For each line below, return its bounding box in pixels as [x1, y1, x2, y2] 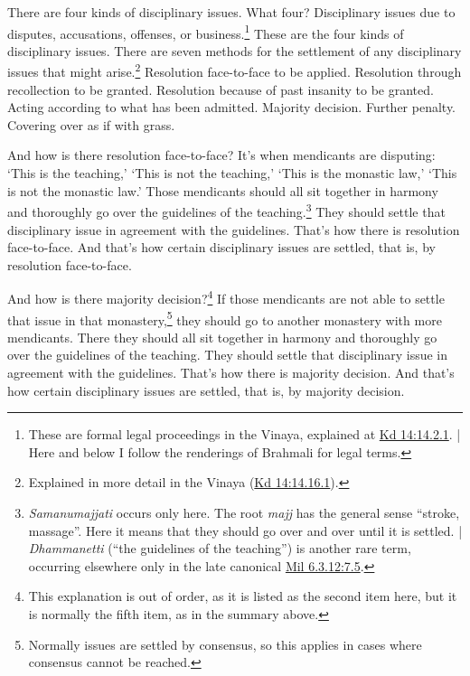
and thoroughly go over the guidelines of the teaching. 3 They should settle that [7, 200, 446, 221]
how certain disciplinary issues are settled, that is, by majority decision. [7, 380, 405, 399]
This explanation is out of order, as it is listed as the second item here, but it [28, 587, 457, 606]
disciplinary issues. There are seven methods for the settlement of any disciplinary [7, 41, 462, 60]
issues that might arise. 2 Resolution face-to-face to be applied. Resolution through [7, 60, 462, 81]
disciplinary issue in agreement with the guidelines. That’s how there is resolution [7, 220, 460, 239]
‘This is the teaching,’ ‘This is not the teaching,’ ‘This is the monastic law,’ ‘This [7, 164, 457, 183]
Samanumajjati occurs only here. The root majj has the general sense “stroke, [28, 502, 460, 521]
